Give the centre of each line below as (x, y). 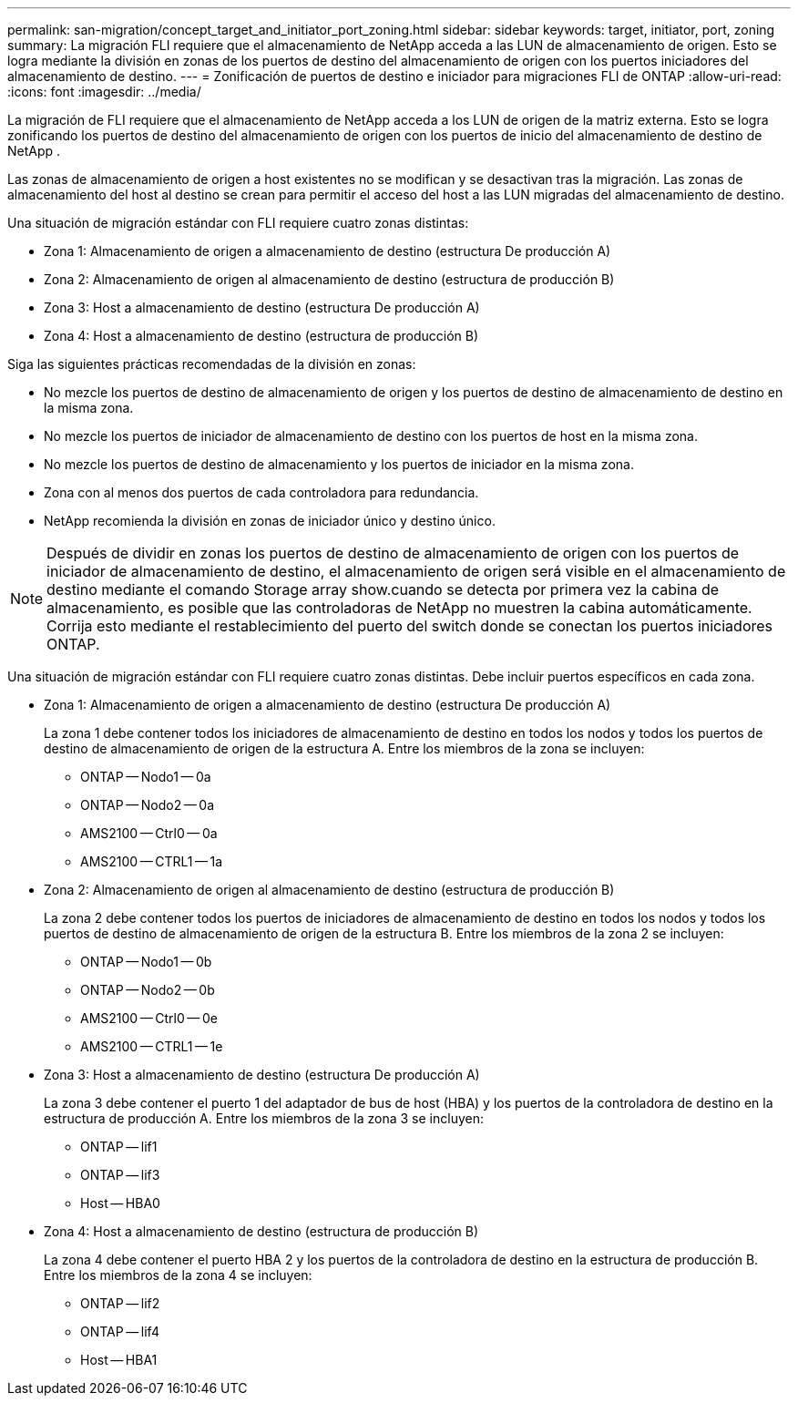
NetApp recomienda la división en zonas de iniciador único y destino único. (270, 521)
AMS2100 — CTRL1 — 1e (152, 1046)
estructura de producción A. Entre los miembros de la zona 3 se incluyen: (264, 1118)
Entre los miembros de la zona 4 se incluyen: (178, 1275)
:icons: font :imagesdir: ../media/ (104, 92)
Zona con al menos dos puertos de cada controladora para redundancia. (261, 492)
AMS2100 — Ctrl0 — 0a (149, 833)
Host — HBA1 (119, 1360)
